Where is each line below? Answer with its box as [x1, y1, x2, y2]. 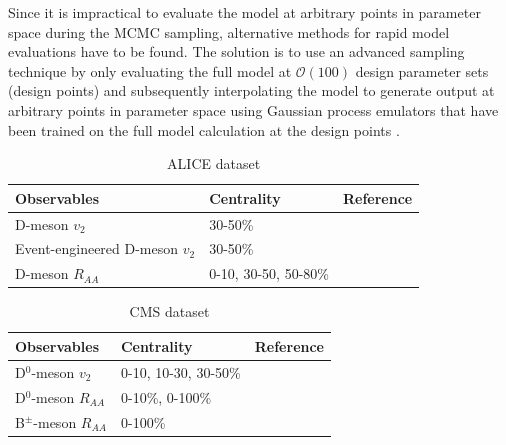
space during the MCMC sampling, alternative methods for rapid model [8, 21, 450, 42]
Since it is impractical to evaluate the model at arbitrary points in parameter [8, 2, 481, 22]
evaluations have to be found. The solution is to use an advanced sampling [8, 41, 465, 62]
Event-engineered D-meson [15, 238, 179, 259]
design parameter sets [355, 60, 489, 81]
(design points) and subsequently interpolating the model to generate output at [8, 80, 495, 101]
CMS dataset [129, 301, 210, 322]
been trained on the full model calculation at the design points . [8, 119, 400, 140]
